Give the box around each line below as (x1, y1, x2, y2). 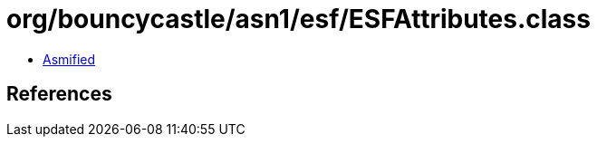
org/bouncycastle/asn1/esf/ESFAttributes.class (6, 4, 591, 34)
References (6, 82, 112, 106)
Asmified (43, 51, 96, 67)
